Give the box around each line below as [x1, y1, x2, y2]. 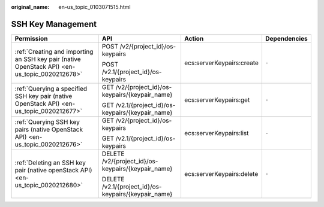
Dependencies [265, 34, 308, 42]
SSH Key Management [11, 19, 97, 29]
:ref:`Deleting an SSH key [14, 159, 86, 167]
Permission [14, 34, 48, 42]
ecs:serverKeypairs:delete [184, 169, 259, 178]
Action [184, 34, 204, 42]
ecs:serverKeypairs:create [184, 59, 259, 67]
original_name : [11, 4, 50, 10]
